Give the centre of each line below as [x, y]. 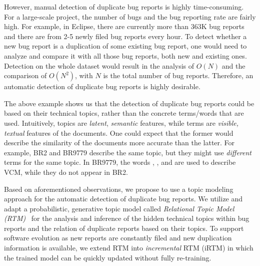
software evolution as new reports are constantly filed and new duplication [118, 238]
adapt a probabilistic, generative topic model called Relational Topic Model [119, 208]
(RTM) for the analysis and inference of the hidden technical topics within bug [127, 218]
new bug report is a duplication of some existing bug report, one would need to [125, 46]
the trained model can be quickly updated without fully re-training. [108, 257]
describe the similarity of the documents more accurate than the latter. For [119, 143]
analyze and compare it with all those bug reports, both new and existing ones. [125, 55]
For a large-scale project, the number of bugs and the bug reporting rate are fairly [130, 16]
